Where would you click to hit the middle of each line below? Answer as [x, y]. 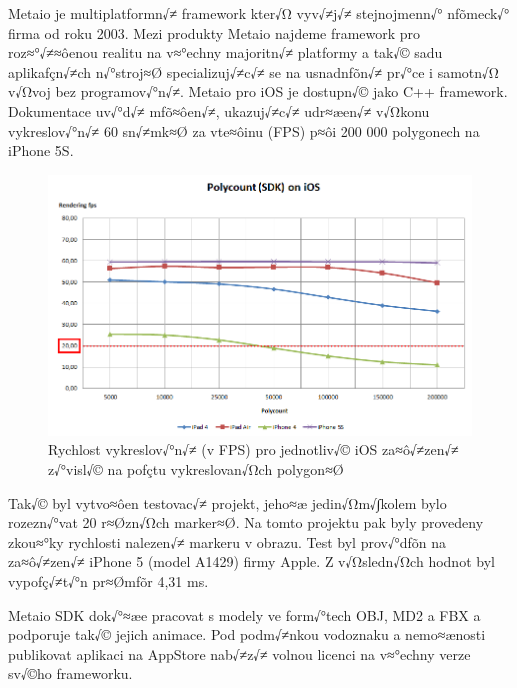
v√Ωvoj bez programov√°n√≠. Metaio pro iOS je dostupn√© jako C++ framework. [258, 91]
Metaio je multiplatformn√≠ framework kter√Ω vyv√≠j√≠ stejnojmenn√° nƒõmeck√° [259, 13]
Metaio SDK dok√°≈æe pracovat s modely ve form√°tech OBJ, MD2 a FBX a [244, 614]
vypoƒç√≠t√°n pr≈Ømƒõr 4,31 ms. [108, 581]
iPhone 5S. [41, 150]
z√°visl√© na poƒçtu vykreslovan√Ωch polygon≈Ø [196, 469]
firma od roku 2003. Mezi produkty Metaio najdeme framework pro [214, 32]
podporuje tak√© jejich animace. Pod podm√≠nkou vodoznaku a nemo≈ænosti [247, 634]
